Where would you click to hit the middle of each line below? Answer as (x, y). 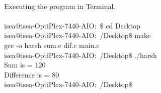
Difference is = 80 (32, 74)
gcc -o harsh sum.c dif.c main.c (52, 45)
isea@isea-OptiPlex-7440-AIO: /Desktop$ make (77, 35)
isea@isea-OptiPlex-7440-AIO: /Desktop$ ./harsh (80, 55)
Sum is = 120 (25, 65)
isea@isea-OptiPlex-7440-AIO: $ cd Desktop (72, 25)
